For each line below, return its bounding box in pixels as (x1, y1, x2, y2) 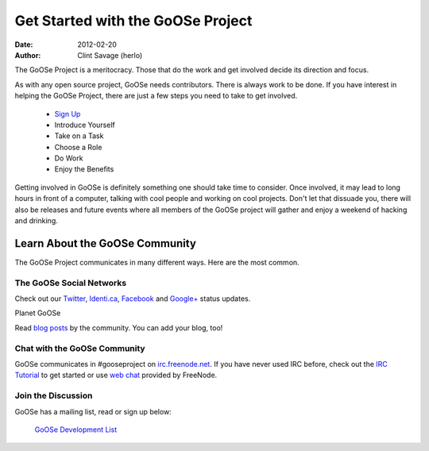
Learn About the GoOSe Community (14, 237, 196, 250)
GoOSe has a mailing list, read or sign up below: (14, 407, 172, 416)
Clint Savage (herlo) (77, 50, 143, 60)
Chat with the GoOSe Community (14, 342, 146, 353)
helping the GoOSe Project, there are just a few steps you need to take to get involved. (14, 91, 298, 101)
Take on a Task (54, 131, 104, 141)
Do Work (54, 153, 83, 163)
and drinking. (14, 216, 59, 225)
